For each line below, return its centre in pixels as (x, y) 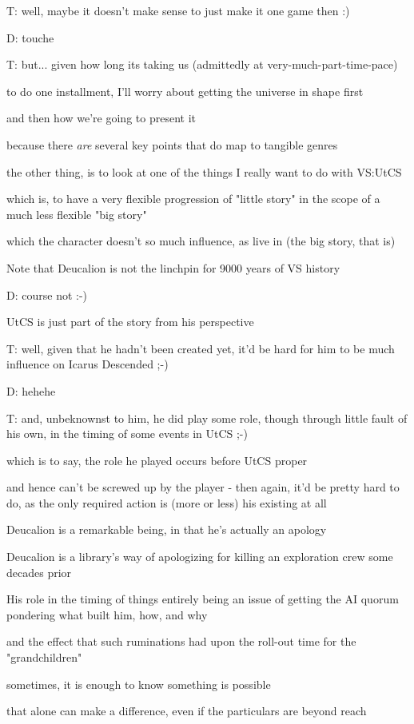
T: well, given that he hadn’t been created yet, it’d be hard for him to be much (201, 348)
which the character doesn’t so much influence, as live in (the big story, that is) (201, 241)
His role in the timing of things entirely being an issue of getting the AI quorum (203, 599)
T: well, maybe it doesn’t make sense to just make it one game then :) (178, 10)
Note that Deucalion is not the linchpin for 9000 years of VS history (173, 267)
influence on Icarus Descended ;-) (88, 364)
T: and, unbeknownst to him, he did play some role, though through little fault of (207, 418)
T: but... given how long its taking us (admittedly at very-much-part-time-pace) (202, 64)
